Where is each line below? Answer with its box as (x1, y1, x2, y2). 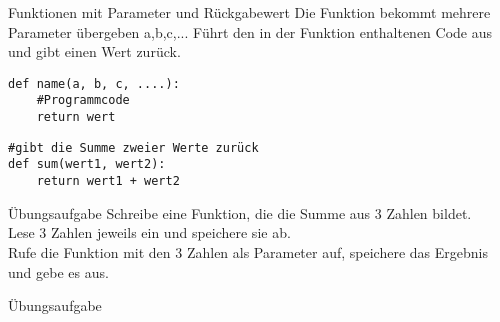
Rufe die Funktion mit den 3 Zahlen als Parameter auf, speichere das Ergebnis (8, 241, 488, 262)
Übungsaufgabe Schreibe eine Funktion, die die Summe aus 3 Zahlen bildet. (8, 202, 472, 223)
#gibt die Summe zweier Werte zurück (8, 140, 259, 155)
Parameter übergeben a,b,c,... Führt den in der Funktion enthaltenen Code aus (8, 21, 493, 42)
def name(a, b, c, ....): (8, 76, 180, 91)
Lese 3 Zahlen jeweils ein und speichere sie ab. (8, 222, 291, 243)
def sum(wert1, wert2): (8, 157, 166, 172)
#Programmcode (36, 93, 130, 108)
